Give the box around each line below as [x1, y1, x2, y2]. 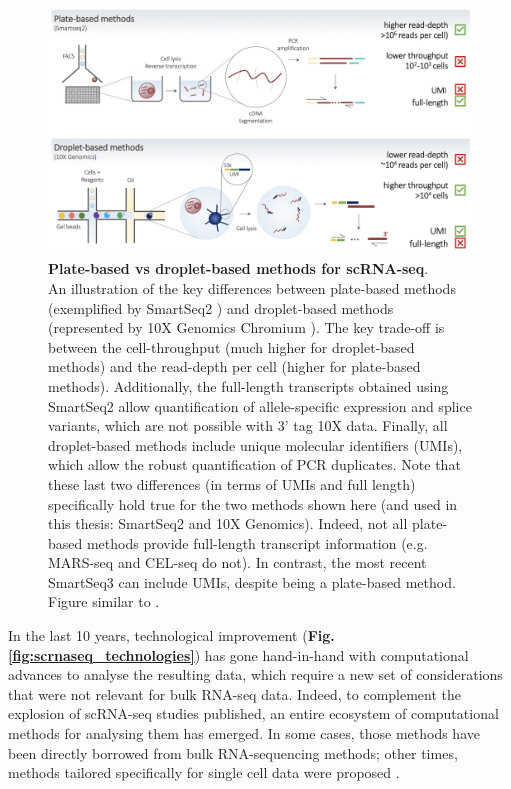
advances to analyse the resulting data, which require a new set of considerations [8, 664, 503, 685]
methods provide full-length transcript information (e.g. [86, 532, 428, 553]
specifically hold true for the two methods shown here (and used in [48, 493, 458, 514]
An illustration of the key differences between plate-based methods [48, 277, 456, 298]
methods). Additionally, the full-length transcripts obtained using [48, 375, 449, 396]
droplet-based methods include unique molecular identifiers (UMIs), [48, 434, 463, 455]
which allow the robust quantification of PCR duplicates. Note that [48, 454, 461, 475]
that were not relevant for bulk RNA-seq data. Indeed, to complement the [8, 683, 462, 704]
